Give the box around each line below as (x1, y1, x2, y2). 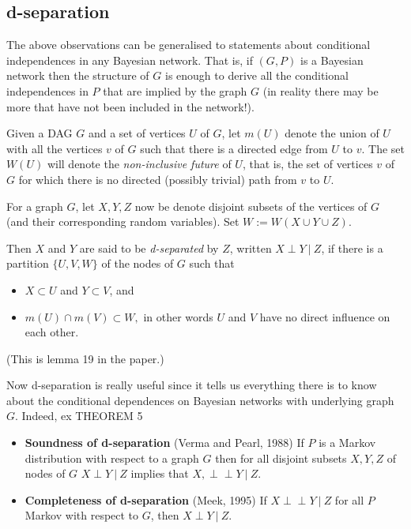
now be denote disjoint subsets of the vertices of (134, 197, 368, 214)
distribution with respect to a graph (25, 449, 199, 466)
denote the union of (285, 125, 379, 141)
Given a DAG (6, 125, 73, 141)
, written (229, 239, 272, 256)
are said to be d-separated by (79, 239, 219, 256)
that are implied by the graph (103, 82, 247, 99)
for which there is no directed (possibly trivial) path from (18, 171, 297, 187)
